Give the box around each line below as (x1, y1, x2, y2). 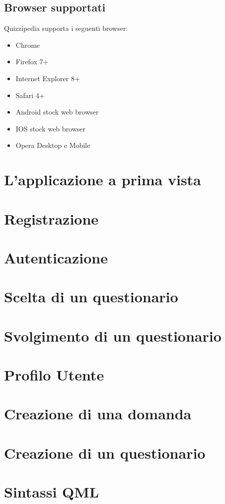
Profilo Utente (4, 365, 104, 385)
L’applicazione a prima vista (4, 169, 201, 190)
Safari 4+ (15, 90, 45, 100)
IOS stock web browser (15, 123, 86, 133)
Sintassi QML (4, 482, 99, 502)
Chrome (15, 39, 40, 50)
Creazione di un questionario (4, 442, 206, 463)
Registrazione (4, 208, 99, 229)
